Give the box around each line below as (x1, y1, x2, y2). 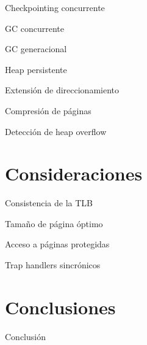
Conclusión (5, 330, 46, 343)
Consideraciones (5, 161, 143, 186)
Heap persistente (5, 63, 67, 76)
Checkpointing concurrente (5, 1, 105, 14)
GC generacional (5, 42, 67, 55)
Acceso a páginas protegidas (5, 238, 110, 250)
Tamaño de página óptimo (5, 217, 103, 230)
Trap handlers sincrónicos (5, 258, 101, 271)
